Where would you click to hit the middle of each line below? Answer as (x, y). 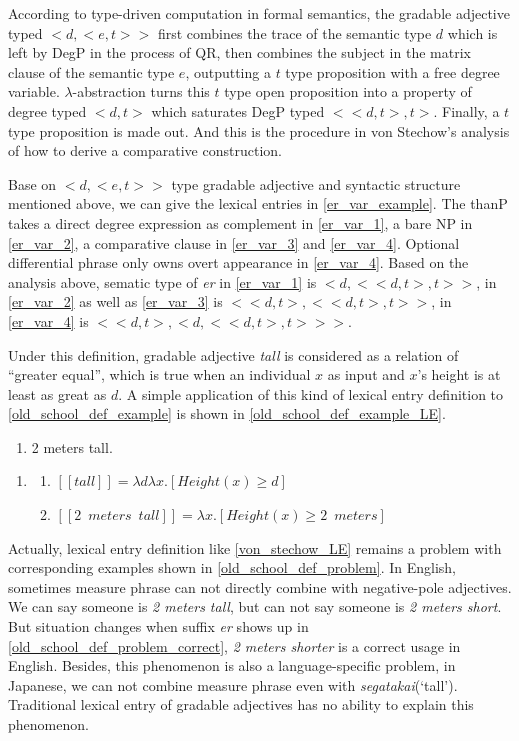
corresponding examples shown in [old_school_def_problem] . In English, (232, 567)
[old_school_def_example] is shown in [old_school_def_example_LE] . (227, 413)
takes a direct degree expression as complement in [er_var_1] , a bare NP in (240, 222)
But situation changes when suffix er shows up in (158, 626)
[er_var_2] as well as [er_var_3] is (115, 301)
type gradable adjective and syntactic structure (316, 183)
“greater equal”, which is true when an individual (159, 374)
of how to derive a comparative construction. (145, 150)
